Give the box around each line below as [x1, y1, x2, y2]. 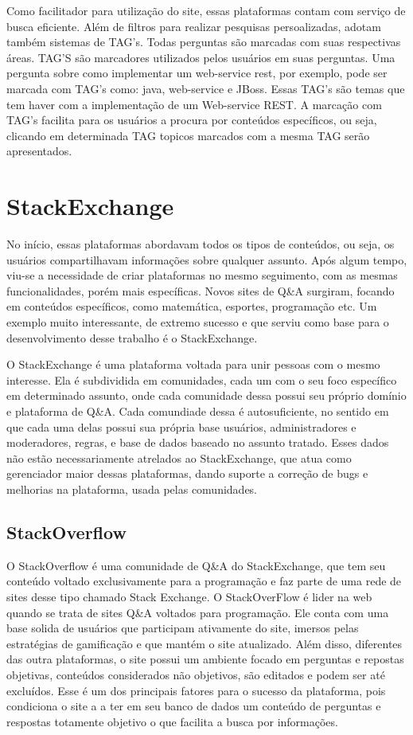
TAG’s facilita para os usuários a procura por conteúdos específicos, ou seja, [6, 111, 377, 128]
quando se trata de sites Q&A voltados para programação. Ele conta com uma [6, 604, 389, 620]
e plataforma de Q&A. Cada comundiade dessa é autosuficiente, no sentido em [6, 403, 389, 419]
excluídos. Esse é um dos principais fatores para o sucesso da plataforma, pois [6, 682, 386, 698]
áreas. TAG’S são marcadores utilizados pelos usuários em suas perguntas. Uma [6, 49, 395, 65]
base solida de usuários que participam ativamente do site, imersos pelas [6, 620, 359, 636]
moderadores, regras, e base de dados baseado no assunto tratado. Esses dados [6, 434, 389, 451]
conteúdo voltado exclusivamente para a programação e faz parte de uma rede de [6, 573, 402, 589]
